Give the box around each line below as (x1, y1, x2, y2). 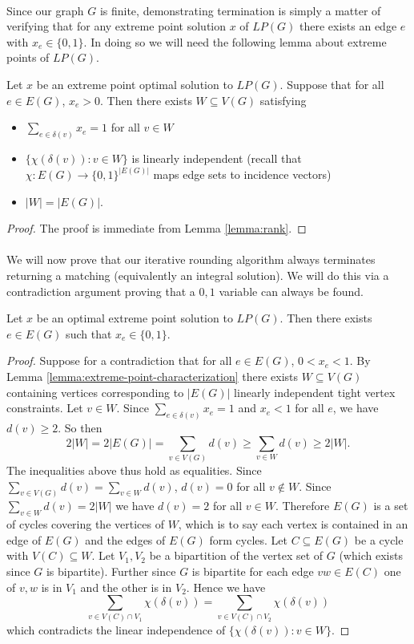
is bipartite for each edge (191, 562, 314, 579)
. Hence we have (186, 578, 266, 595)
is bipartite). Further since (46, 562, 176, 579)
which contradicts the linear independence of (6, 621, 226, 638)
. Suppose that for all (279, 75, 384, 92)
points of (6, 49, 50, 66)
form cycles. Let (209, 531, 287, 548)
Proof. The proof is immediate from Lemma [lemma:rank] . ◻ (6, 220, 307, 237)
